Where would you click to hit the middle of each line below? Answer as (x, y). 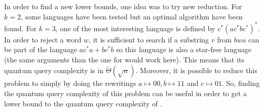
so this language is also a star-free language (184, 49)
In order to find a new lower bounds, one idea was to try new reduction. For (123, 6)
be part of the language (41, 49)
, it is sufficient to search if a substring (149, 39)
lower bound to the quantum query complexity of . (83, 103)
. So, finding (241, 83)
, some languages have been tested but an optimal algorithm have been (131, 16)
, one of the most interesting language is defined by (136, 28)
